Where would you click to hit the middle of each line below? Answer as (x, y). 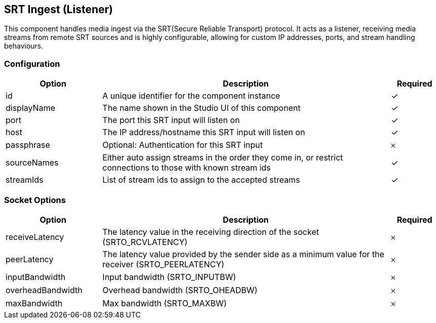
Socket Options (35, 200)
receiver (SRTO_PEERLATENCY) (163, 264)
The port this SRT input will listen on (171, 120)
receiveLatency (35, 237)
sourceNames (32, 163)
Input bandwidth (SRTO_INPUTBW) (169, 277)
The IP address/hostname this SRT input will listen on (204, 132)
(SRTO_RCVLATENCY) (145, 242)
